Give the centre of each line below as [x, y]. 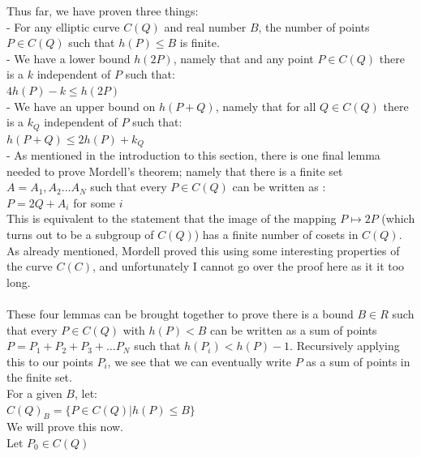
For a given [34, 393]
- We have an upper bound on [81, 106]
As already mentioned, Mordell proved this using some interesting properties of [203, 250]
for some [95, 202]
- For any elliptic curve [63, 26]
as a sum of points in [358, 361]
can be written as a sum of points [294, 329]
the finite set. [39, 377]
